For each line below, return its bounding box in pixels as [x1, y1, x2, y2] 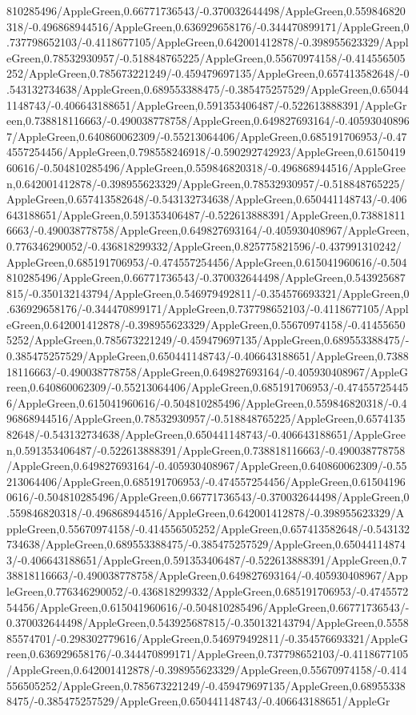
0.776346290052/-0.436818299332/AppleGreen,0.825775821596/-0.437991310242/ [6, 237, 402, 254]
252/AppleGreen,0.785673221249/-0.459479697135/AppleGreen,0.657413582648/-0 [6, 65, 410, 82]
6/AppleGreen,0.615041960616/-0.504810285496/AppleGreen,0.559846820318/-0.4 [6, 394, 407, 411]
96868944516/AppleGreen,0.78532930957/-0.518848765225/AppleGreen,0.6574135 [6, 410, 406, 427]
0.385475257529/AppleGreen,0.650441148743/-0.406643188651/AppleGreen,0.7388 [6, 347, 409, 364]
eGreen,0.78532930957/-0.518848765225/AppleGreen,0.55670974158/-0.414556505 [6, 49, 406, 66]
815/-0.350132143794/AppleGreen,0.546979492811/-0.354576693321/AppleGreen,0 [6, 284, 410, 301]
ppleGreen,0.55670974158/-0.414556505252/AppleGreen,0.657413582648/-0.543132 [6, 520, 410, 536]
